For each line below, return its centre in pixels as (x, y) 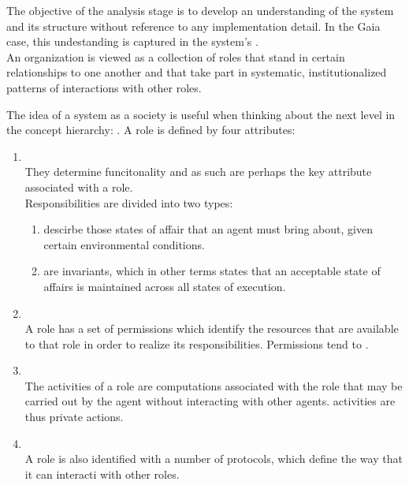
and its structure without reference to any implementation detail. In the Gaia (193, 26)
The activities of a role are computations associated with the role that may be (214, 385)
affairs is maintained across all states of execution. (165, 286)
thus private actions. (74, 417)
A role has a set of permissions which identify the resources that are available (212, 328)
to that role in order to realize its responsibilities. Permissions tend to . (197, 343)
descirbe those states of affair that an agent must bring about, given (208, 229)
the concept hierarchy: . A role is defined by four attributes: (151, 130)
